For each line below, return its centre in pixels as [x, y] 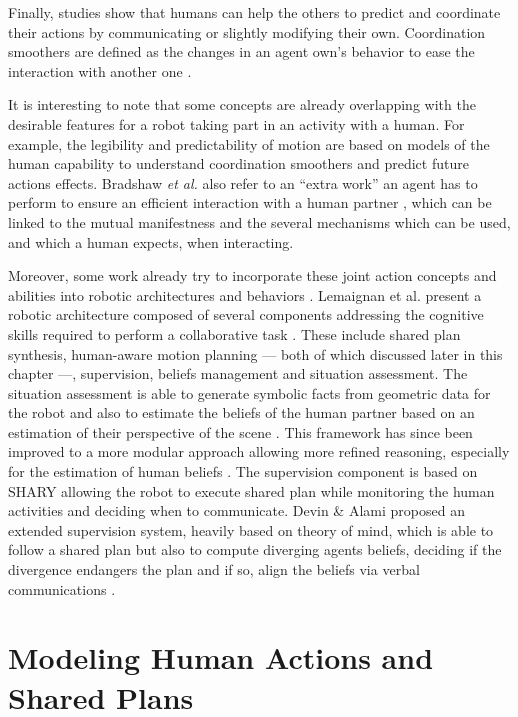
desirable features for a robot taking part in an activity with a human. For [236, 123]
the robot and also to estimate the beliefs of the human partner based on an [241, 412]
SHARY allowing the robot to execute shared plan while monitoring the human [251, 490]
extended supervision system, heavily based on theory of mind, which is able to [251, 529]
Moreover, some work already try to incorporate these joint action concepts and [252, 275]
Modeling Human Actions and [221, 657]
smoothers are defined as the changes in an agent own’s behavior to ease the [241, 51]
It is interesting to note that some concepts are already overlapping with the [242, 104]
